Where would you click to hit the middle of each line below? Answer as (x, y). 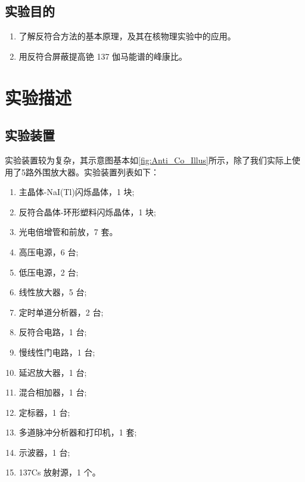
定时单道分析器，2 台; (61, 312)
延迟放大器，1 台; (53, 372)
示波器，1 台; (44, 452)
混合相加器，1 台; (53, 392)
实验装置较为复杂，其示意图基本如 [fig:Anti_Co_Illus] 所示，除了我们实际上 (148, 160)
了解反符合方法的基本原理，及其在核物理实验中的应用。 (127, 36)
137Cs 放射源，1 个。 (60, 472)
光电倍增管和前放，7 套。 (68, 232)
